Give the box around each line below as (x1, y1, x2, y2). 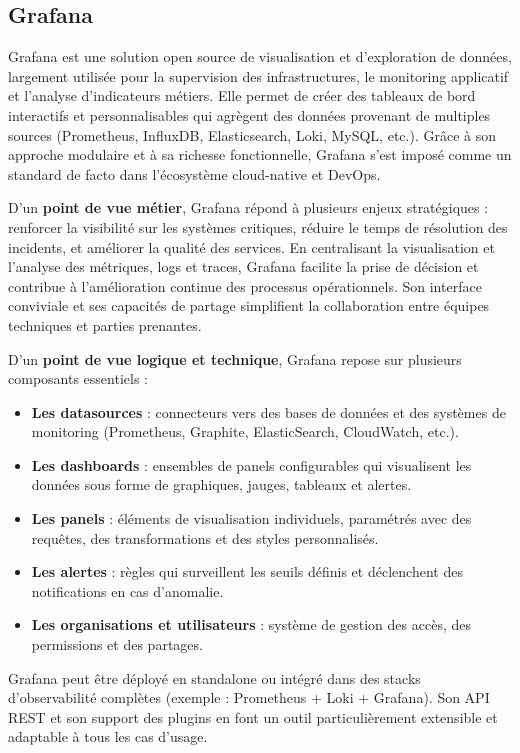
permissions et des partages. (31, 634, 203, 655)
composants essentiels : (8, 368, 148, 389)
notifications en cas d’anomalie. (31, 580, 224, 601)
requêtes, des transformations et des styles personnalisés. (31, 527, 379, 548)
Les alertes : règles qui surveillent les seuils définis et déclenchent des (31, 561, 463, 582)
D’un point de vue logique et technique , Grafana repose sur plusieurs (8, 348, 462, 369)
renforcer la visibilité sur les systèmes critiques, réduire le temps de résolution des (8, 216, 508, 237)
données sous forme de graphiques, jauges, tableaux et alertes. (31, 474, 412, 495)
